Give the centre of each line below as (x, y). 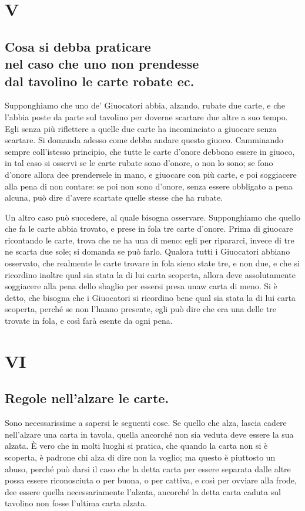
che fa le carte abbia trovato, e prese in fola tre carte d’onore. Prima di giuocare (149, 229)
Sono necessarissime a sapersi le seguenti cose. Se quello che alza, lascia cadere (146, 423)
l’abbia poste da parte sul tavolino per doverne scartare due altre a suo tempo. (146, 116)
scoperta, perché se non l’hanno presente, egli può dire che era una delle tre (141, 309)
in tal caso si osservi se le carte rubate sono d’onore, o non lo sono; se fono (139, 163)
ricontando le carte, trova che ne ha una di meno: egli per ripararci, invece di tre (150, 240)
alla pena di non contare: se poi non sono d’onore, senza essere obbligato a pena (149, 186)
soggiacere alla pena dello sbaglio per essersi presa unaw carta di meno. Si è (141, 286)
